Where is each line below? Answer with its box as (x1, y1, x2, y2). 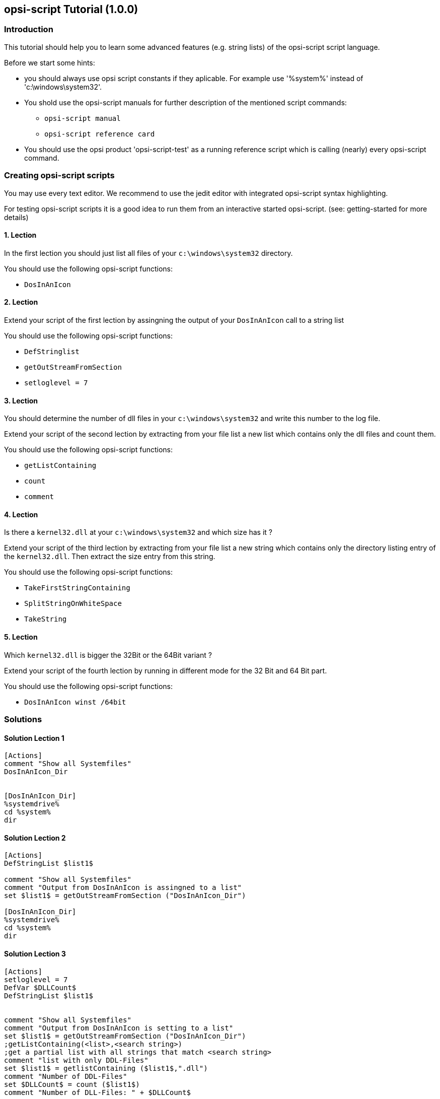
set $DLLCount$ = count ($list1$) (4, 1080, 140, 1088)
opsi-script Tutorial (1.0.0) (4, 3, 138, 16)
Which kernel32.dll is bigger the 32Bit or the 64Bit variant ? (4, 650, 212, 659)
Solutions (4, 714, 42, 725)
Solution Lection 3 (4, 949, 66, 958)
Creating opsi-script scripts (4, 170, 115, 181)
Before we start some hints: (4, 58, 95, 67)
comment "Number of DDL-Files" (4, 1072, 127, 1080)
